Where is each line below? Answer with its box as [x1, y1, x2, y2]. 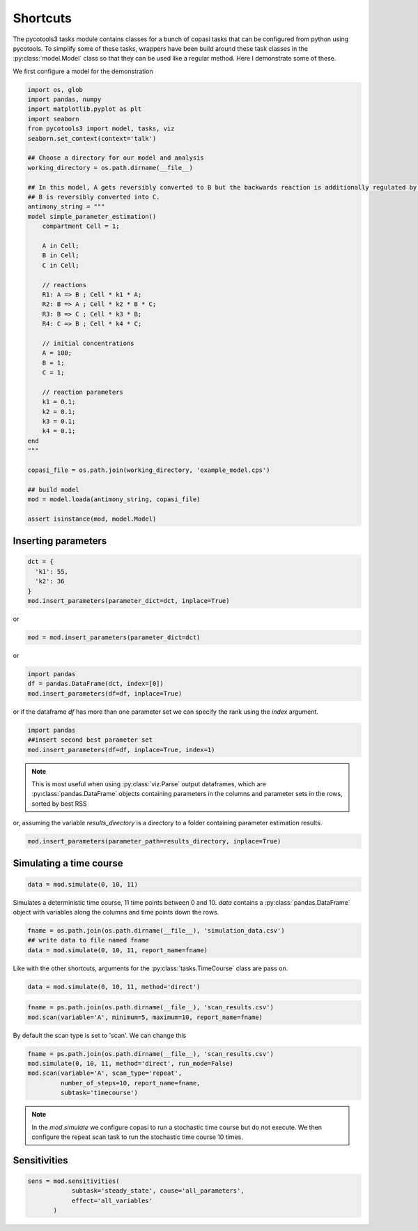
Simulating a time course [13, 857, 123, 869]
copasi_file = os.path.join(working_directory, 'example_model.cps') [27, 466, 270, 474]
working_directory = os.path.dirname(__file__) [27, 164, 193, 171]
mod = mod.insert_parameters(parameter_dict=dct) [27, 634, 201, 641]
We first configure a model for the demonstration [13, 67, 153, 75]
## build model [27, 485, 79, 494]
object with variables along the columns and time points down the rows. [13, 908, 219, 917]
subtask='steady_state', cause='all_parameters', [71, 1187, 245, 1195]
